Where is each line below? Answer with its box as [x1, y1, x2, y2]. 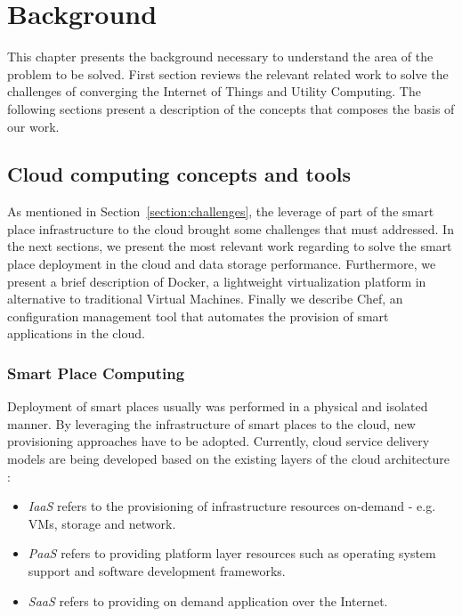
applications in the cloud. [7, 324, 145, 343]
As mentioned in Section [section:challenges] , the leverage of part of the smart [7, 202, 434, 221]
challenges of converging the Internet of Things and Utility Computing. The [7, 82, 421, 101]
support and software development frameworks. [28, 562, 286, 580]
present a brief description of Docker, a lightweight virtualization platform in [7, 272, 426, 290]
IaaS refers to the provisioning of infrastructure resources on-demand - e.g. [28, 497, 436, 515]
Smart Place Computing [7, 361, 185, 384]
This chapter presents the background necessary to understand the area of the [7, 47, 434, 66]
